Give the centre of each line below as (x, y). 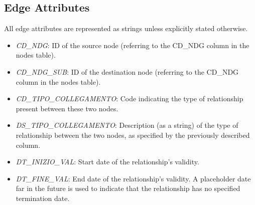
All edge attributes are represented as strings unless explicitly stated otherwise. (126, 28)
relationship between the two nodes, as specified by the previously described (133, 135)
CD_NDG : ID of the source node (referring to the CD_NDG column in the (133, 45)
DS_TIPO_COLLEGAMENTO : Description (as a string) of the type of (127, 125)
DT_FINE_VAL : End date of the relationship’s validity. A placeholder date (133, 178)
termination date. (43, 198)
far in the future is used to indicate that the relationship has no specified (128, 188)
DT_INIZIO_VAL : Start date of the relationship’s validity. (107, 162)
